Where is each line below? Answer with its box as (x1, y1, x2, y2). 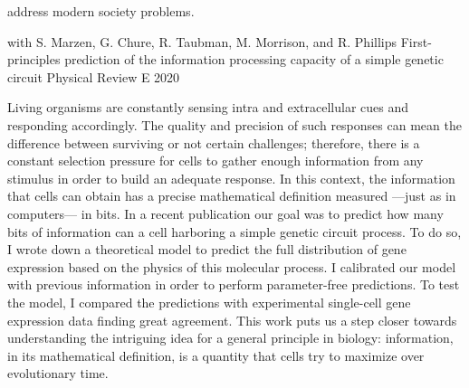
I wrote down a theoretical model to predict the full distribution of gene (7, 240, 407, 259)
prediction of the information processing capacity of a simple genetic (64, 50, 444, 69)
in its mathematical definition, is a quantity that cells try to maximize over (7, 345, 425, 364)
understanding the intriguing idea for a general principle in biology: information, (7, 328, 454, 347)
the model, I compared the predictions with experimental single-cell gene (7, 292, 411, 311)
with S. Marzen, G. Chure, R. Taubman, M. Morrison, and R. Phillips (7, 32, 397, 51)
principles (7, 50, 61, 69)
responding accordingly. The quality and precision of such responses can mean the (7, 115, 462, 134)
